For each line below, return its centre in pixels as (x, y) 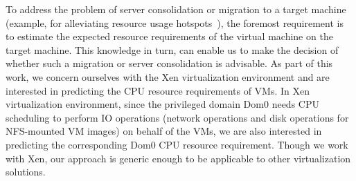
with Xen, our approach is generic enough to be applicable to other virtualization (178, 158)
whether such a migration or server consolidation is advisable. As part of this (169, 63)
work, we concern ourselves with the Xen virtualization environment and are (168, 76)
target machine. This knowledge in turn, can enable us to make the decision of (172, 49)
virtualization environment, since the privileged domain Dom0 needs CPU (162, 104)
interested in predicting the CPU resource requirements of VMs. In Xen (158, 90)
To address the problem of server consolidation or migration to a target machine (176, 9)
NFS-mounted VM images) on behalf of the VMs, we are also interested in (164, 131)
